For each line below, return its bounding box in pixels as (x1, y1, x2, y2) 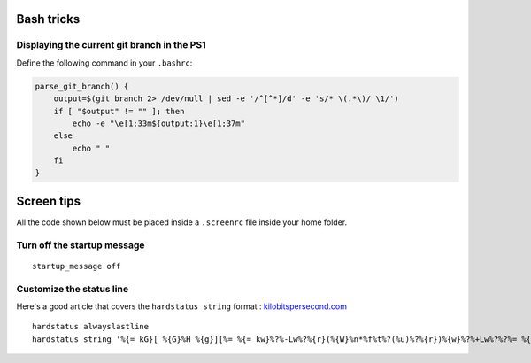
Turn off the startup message (16, 239, 145, 251)
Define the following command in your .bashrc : (16, 58, 193, 68)
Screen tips (16, 193, 81, 208)
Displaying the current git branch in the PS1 (16, 39, 206, 51)
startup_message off (32, 261, 121, 271)
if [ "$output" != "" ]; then (53, 106, 185, 116)
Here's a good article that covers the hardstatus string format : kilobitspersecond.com (16, 301, 347, 312)
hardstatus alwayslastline (32, 321, 150, 332)
